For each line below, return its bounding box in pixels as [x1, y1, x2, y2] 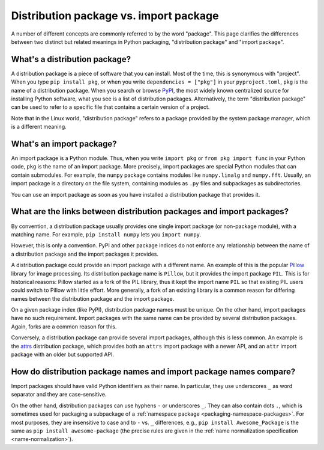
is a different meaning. [11, 123, 67, 131]
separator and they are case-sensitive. [11, 391, 107, 398]
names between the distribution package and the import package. [11, 295, 175, 302]
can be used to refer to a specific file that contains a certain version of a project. [11, 103, 210, 111]
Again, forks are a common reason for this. [11, 322, 117, 330]
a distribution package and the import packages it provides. [11, 250, 159, 257]
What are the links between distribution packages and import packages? [11, 206, 289, 217]
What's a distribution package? [11, 54, 131, 64]
